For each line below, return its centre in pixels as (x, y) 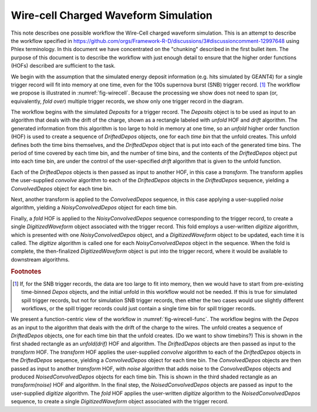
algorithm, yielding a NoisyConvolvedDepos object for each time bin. (94, 207)
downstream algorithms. (40, 259)
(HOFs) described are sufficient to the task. (63, 66)
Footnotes (26, 272)
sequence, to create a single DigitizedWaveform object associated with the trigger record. (120, 401)
